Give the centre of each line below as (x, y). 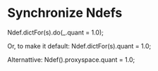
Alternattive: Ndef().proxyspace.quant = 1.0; (71, 59)
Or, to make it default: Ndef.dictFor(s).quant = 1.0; (79, 46)
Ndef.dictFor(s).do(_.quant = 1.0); (55, 32)
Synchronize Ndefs (65, 13)
